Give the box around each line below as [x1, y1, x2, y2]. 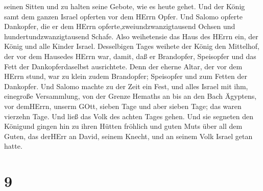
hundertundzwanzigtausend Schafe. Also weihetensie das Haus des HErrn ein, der [4, 31, 258, 41]
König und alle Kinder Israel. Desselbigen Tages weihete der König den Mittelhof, [4, 41, 259, 51]
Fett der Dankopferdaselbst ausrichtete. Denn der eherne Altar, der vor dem [4, 61, 243, 71]
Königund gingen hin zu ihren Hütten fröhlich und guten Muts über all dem [4, 121, 243, 131]
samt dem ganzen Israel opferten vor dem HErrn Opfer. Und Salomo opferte [4, 11, 243, 21]
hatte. [4, 141, 22, 151]
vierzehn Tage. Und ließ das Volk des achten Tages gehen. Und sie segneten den [4, 111, 254, 121]
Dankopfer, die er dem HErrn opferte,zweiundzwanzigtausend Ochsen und [4, 21, 235, 32]
